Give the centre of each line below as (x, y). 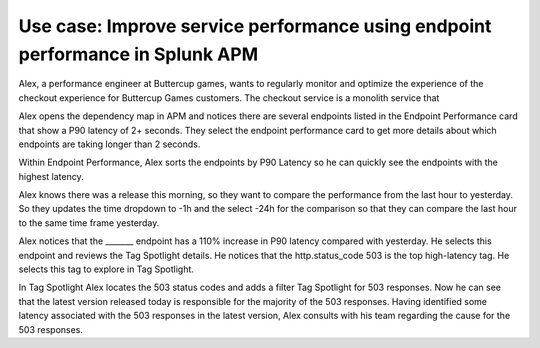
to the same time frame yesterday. (89, 222)
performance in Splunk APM (138, 54)
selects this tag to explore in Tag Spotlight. (106, 269)
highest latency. (51, 176)
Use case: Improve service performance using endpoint (255, 26)
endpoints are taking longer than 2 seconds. (109, 144)
